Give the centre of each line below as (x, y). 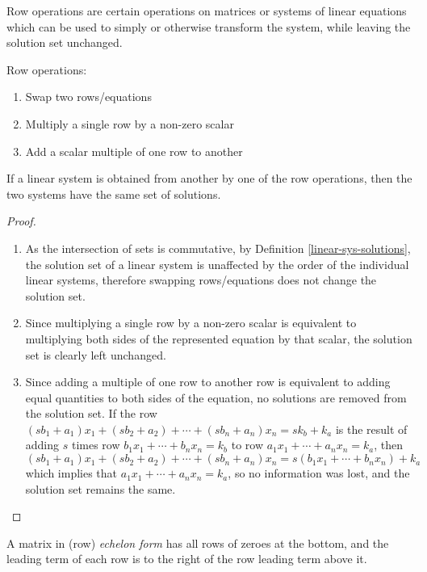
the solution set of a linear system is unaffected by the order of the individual (217, 264)
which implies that (71, 473)
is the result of (371, 429)
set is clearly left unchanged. (96, 354)
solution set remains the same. (100, 488)
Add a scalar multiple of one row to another (134, 151)
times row (96, 445)
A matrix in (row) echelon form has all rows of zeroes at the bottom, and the (198, 543)
